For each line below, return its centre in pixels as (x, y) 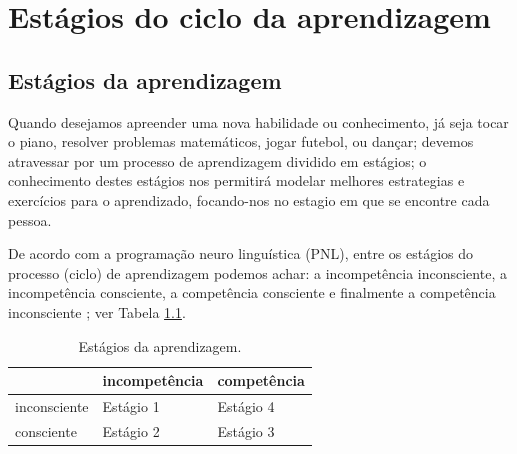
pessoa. (30, 219)
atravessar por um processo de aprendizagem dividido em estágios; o (217, 160)
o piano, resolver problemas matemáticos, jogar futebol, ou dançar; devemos (241, 141)
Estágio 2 (131, 430)
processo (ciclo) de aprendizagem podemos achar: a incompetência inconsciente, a (257, 272)
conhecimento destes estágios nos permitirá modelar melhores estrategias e (236, 180)
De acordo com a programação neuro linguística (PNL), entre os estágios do (240, 253)
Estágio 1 (131, 405)
